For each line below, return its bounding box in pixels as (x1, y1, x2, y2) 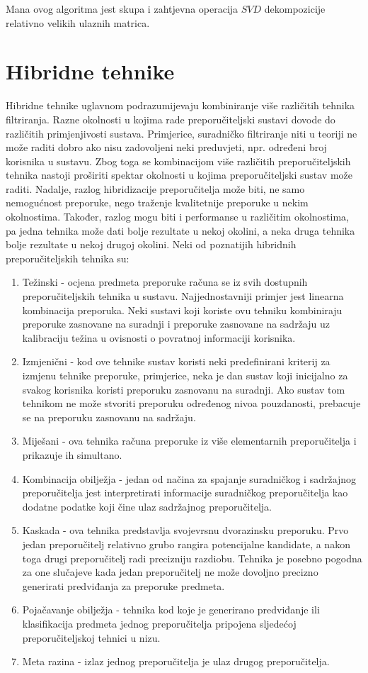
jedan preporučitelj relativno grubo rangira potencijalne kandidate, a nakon (22, 536, 350, 551)
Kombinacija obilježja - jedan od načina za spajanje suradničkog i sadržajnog (22, 471, 357, 486)
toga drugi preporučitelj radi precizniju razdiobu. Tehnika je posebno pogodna (22, 550, 362, 565)
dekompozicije (264, 1, 326, 16)
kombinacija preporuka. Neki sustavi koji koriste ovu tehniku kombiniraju (22, 302, 343, 317)
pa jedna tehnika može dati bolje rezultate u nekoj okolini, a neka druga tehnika (6, 223, 355, 238)
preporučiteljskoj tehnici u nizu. (22, 630, 161, 645)
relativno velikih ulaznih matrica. (6, 15, 150, 30)
